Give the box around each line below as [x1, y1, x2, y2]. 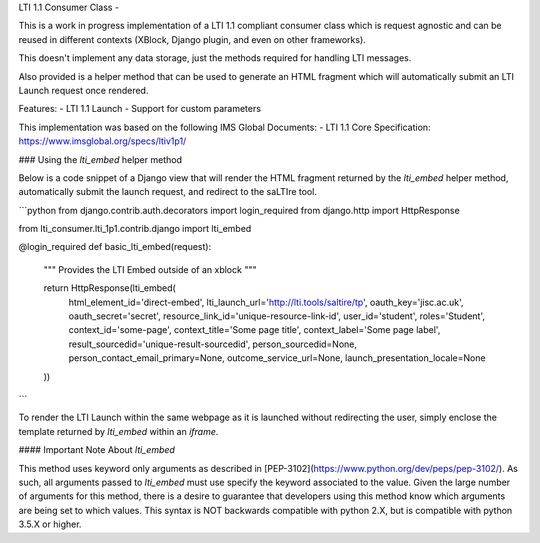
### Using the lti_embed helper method [18, 153, 182, 165]
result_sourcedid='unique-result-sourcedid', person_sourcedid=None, [68, 338, 358, 350]
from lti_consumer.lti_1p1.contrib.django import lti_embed [18, 223, 252, 235]
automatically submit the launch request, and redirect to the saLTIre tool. [18, 186, 317, 198]
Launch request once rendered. [18, 84, 149, 96]
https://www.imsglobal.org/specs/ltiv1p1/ [18, 135, 187, 147]
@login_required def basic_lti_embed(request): [18, 241, 212, 253]
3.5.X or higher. [18, 518, 82, 530]
